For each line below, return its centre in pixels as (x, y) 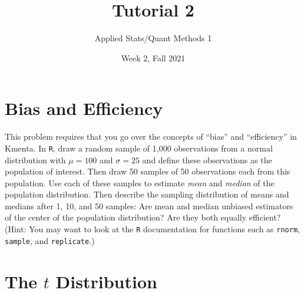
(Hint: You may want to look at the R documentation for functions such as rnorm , (152, 229)
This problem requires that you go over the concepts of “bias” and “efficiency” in (151, 136)
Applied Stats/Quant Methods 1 (153, 38)
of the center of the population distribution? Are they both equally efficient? (143, 217)
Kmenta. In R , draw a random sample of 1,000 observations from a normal (139, 148)
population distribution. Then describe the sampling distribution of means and (147, 194)
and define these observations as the (207, 159)
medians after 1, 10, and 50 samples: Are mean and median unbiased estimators (149, 205)
